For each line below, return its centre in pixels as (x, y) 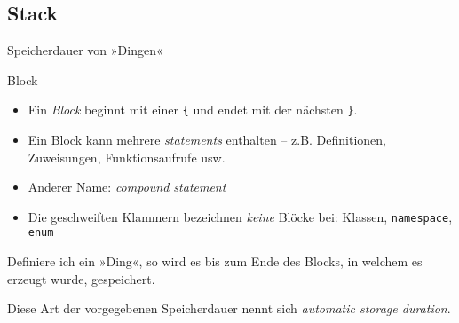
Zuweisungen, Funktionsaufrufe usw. (127, 157)
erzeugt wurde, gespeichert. (81, 278)
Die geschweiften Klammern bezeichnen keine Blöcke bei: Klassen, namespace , (240, 216)
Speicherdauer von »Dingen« (85, 50)
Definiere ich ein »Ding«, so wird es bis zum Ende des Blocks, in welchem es (215, 261)
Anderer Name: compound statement (127, 187)
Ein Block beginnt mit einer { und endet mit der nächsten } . (193, 110)
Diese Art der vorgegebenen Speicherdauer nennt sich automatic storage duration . (229, 308)
